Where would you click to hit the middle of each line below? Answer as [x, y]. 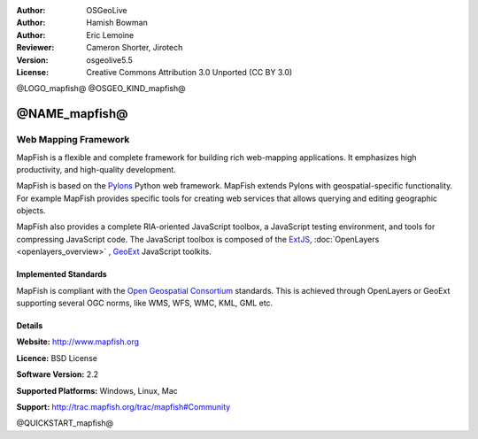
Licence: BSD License [57, 358]
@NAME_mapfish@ [72, 114]
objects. [31, 211]
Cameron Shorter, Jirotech [135, 48]
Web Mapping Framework [73, 140]
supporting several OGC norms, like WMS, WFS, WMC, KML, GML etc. [145, 303]
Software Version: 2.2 [58, 374]
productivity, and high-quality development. [96, 169]
